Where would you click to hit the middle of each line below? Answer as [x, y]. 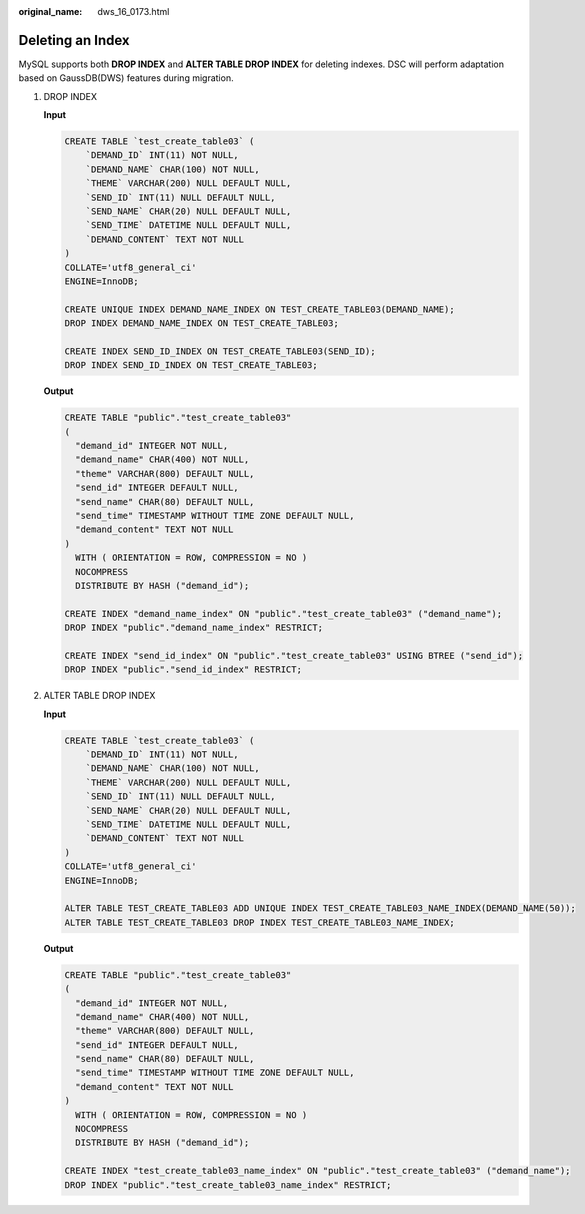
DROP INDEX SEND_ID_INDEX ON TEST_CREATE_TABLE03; [191, 365]
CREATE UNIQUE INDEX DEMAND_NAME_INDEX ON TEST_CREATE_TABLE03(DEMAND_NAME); [259, 309]
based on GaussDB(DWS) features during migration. [126, 78]
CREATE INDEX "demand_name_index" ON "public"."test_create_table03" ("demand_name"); [283, 613]
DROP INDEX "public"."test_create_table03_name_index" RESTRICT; [228, 1184]
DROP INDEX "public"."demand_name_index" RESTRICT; [194, 628]
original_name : [50, 11]
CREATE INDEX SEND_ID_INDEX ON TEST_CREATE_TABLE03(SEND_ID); [220, 351]
